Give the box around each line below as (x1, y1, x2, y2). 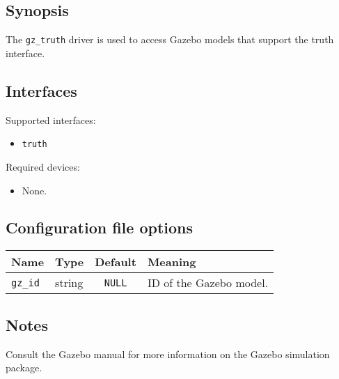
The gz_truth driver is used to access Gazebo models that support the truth (6, 32, 334, 47)
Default (95, 254, 136, 270)
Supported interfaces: (6, 112, 96, 127)
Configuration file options (6, 217, 194, 238)
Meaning (147, 254, 196, 270)
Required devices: (6, 159, 80, 173)
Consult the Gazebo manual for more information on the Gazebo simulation (6, 346, 330, 361)
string (55, 274, 84, 291)
